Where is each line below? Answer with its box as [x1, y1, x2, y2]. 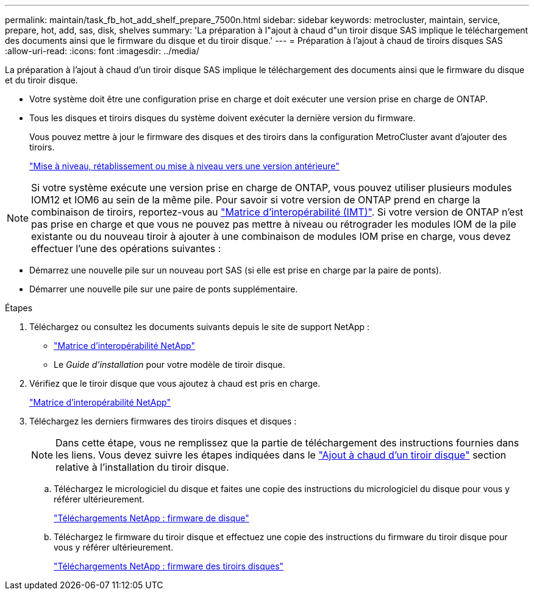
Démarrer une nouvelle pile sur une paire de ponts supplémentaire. [29, 284, 298, 294]
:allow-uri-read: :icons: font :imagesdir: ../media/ [5, 46, 199, 56]
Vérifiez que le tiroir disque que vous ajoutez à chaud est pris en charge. [29, 378, 321, 389]
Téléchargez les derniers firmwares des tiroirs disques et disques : [29, 416, 297, 426]
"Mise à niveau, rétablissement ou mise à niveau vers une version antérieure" [29, 161, 340, 171]
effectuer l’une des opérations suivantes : [31, 242, 221, 255]
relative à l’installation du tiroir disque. [55, 461, 229, 473]
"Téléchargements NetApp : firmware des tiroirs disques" [54, 561, 284, 571]
